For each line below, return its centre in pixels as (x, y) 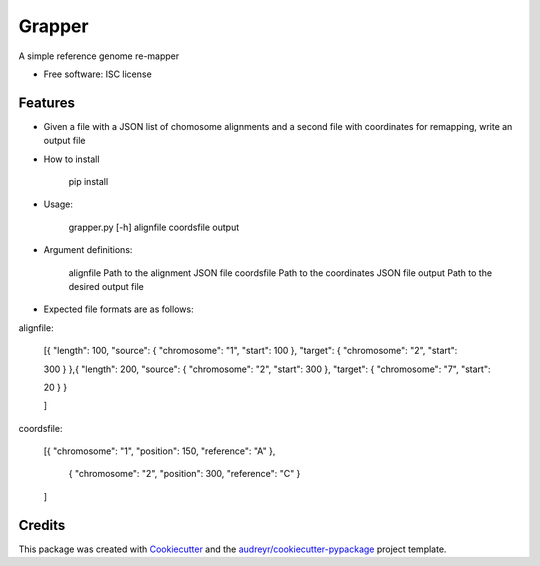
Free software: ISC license (97, 74)
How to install (71, 159)
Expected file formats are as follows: (118, 309)
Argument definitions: (88, 250)
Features (46, 102)
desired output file (106, 286)
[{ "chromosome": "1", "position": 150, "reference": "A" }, (159, 451)
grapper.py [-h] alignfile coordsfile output (154, 227)
